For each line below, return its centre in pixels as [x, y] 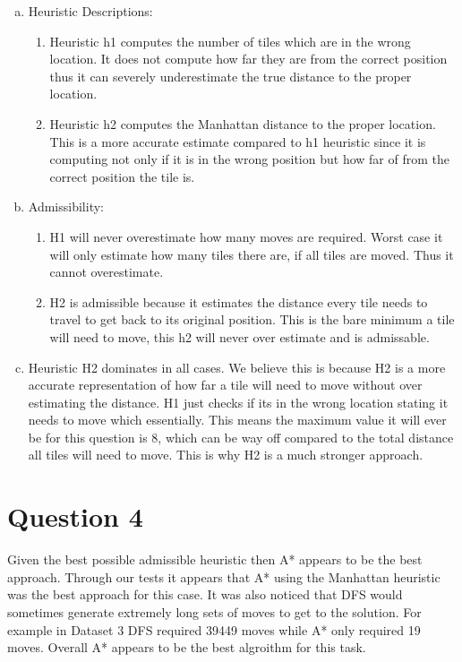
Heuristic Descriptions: [90, 11]
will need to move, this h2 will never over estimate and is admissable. [240, 336]
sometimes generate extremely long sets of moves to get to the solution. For [214, 611]
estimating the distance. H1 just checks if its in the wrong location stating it [238, 402]
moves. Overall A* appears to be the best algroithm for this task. [187, 647]
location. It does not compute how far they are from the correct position [248, 59]
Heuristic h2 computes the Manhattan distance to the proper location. [243, 123]
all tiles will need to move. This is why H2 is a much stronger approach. [226, 455]
